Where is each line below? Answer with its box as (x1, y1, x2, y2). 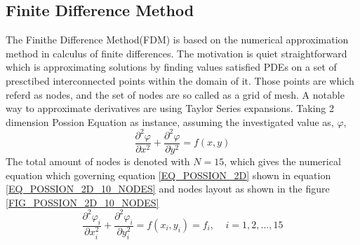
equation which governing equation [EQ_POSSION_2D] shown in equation (6, 167, 331, 182)
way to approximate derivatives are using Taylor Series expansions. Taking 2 (6, 101, 335, 115)
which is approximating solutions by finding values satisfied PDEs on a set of (6, 59, 337, 74)
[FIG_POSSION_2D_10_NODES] (6, 195, 159, 209)
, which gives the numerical (224, 153, 341, 168)
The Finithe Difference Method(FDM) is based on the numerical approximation (6, 32, 349, 47)
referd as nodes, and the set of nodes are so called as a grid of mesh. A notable (6, 87, 345, 101)
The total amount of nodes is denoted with (6, 153, 190, 168)
